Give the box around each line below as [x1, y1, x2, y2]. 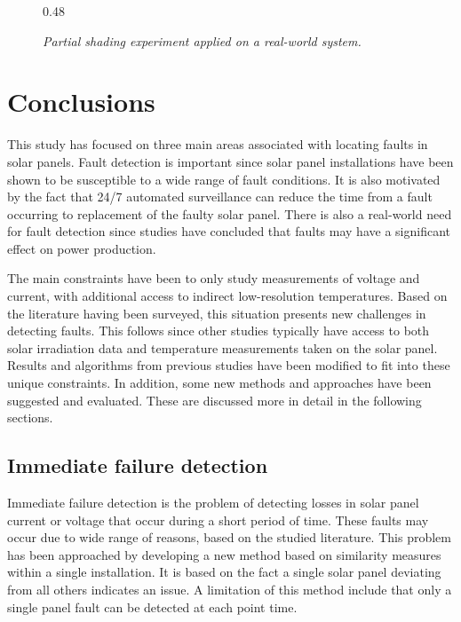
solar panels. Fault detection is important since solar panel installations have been [7, 152, 454, 170]
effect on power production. [7, 239, 156, 257]
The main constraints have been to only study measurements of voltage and [7, 269, 420, 287]
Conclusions [7, 83, 155, 120]
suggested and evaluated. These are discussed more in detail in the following [7, 390, 422, 409]
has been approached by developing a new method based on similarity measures [7, 545, 441, 563]
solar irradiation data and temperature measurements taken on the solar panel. [7, 338, 438, 357]
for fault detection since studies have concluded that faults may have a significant [7, 222, 450, 240]
